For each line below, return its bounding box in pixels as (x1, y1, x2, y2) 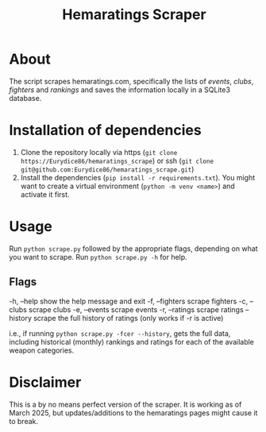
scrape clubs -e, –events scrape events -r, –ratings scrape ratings (28, 304, 245, 314)
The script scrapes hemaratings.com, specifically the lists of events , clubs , (9, 76, 254, 86)
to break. (9, 416, 39, 426)
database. (9, 93, 42, 102)
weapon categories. (9, 345, 75, 355)
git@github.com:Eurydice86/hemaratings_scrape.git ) (20, 164, 195, 174)
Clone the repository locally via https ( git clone (20, 147, 178, 156)
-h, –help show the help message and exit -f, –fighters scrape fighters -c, (9, 296, 249, 306)
